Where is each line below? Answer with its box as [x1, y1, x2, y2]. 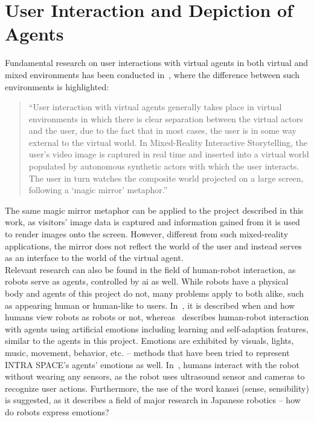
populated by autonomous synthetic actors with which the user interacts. [28, 160, 300, 173]
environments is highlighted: [5, 80, 109, 93]
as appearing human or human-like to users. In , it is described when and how [5, 298, 295, 311]
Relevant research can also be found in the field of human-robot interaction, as [5, 263, 296, 275]
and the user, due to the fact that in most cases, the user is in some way [28, 124, 296, 137]
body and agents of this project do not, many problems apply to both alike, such [5, 287, 304, 299]
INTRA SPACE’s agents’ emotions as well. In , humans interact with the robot [5, 358, 300, 371]
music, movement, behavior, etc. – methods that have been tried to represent [5, 346, 290, 358]
